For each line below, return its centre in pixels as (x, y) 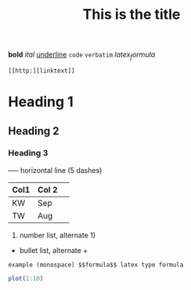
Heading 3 (28, 153)
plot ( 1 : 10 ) (26, 278)
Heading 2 (34, 131)
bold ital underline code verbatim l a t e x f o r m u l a (82, 55)
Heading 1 (41, 102)
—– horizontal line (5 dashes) (55, 170)
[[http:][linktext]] (42, 71)
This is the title (132, 15)
